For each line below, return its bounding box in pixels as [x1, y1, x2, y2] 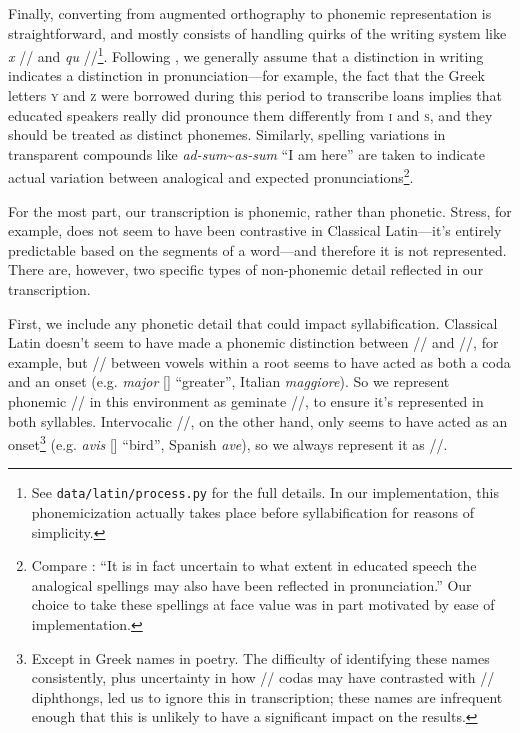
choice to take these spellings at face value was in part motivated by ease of [31, 594, 495, 615]
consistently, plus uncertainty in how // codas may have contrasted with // [31, 667, 495, 688]
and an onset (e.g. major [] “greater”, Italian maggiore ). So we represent [8, 371, 450, 392]
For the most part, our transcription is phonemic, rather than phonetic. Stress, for [8, 200, 512, 221]
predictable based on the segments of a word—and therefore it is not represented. [8, 239, 507, 260]
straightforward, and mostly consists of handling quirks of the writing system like [8, 22, 507, 43]
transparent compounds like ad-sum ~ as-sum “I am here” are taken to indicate [8, 143, 485, 164]
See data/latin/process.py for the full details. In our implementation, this [31, 482, 499, 503]
